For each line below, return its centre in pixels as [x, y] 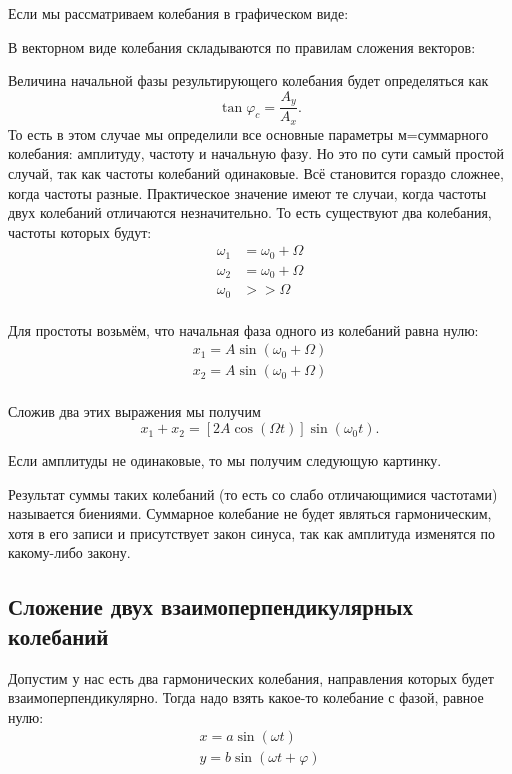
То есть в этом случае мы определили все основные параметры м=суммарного [248, 133]
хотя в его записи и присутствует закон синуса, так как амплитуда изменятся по [252, 532]
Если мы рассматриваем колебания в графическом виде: [178, 13]
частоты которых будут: [80, 231]
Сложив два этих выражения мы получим [134, 411]
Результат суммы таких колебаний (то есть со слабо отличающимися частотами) [253, 493]
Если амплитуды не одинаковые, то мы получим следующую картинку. [225, 460]
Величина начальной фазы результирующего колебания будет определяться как [248, 80]
